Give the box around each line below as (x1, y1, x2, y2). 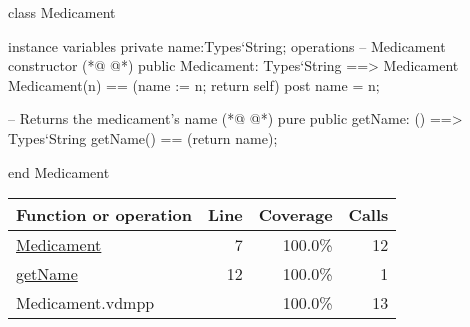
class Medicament (8, 2, 116, 22)
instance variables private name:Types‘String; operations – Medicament (8, 35, 446, 56)
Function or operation (16, 203, 192, 227)
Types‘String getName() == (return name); (8, 127, 278, 148)
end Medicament (8, 161, 110, 182)
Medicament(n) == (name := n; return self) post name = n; (8, 74, 380, 95)
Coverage (258, 203, 333, 227)
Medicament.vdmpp (16, 291, 155, 315)
